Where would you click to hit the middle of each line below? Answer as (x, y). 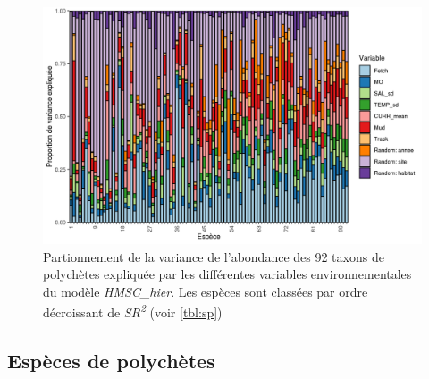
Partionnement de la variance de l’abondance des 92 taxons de (214, 256)
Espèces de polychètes (111, 361)
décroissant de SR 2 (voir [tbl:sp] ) (133, 311)
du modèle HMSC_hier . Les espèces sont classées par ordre (206, 291)
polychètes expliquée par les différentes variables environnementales (227, 274)
